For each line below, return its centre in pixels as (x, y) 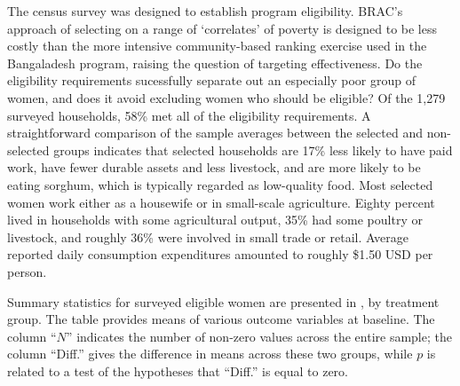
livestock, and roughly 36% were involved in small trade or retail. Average (208, 236)
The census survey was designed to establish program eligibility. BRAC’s (205, 11)
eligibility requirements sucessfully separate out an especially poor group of (211, 80)
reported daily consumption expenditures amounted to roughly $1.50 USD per (220, 254)
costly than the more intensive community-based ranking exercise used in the (217, 46)
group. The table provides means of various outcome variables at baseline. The (221, 319)
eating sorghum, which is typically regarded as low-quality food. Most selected (220, 184)
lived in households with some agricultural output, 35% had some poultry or (215, 220)
